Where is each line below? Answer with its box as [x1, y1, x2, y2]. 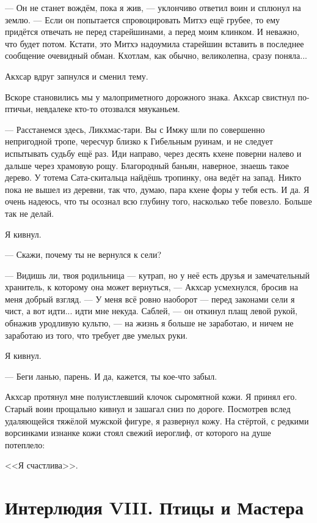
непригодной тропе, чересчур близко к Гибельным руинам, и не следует [5, 135, 273, 148]
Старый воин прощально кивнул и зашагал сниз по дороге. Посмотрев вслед [5, 402, 291, 415]
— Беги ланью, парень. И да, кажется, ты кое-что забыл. [5, 369, 217, 382]
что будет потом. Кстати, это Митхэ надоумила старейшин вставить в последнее [5, 37, 304, 50]
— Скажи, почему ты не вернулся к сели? [5, 248, 162, 261]
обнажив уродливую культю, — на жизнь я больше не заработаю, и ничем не [5, 317, 294, 329]
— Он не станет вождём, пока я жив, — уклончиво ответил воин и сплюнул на [5, 1, 301, 13]
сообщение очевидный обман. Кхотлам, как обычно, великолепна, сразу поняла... [5, 49, 307, 62]
